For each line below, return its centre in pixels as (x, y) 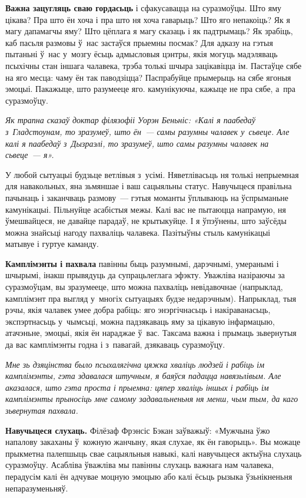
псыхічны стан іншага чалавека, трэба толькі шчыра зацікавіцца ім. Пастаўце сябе (154, 65)
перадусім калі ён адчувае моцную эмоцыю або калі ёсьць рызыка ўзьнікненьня (149, 476)
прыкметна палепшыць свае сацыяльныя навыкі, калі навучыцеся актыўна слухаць (154, 453)
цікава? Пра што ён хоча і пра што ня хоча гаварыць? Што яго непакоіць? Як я (148, 19)
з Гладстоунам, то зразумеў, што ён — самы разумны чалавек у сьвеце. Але (147, 131)
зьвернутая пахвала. (42, 410)
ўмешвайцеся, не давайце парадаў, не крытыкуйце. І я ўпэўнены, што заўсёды (146, 221)
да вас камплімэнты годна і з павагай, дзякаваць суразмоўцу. (115, 344)
